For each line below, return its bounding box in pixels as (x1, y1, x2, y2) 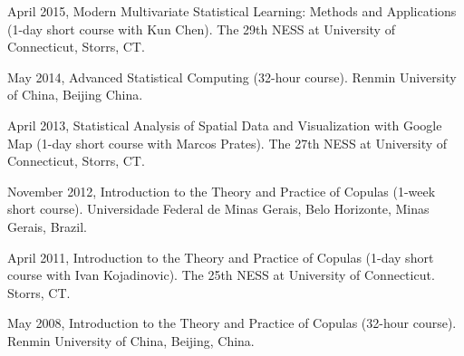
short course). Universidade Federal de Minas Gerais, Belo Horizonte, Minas (7, 199, 430, 218)
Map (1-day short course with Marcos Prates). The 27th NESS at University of (7, 133, 448, 152)
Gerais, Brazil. (7, 216, 87, 236)
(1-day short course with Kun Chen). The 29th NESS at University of (7, 19, 395, 38)
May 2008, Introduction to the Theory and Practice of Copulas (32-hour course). (7, 313, 457, 332)
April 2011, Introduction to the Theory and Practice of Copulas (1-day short (7, 247, 434, 266)
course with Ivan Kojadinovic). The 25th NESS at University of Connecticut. (7, 265, 435, 284)
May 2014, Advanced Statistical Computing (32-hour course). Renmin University (7, 67, 457, 86)
